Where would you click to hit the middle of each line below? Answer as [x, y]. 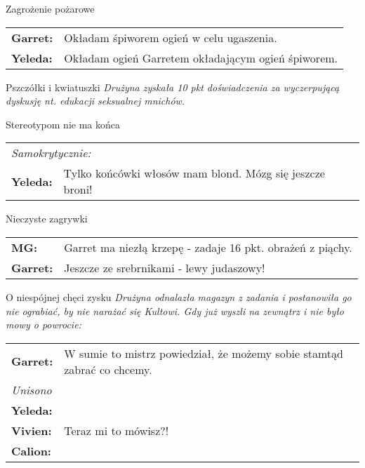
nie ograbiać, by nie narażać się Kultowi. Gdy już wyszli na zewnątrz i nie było [175, 310]
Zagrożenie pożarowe [50, 8]
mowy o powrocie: [44, 325]
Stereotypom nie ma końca [63, 124]
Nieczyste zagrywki [47, 219]
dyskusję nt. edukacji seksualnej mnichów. [95, 101]
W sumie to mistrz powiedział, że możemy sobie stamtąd [204, 353]
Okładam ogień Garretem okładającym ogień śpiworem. [201, 58]
